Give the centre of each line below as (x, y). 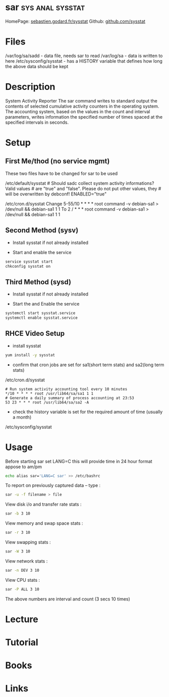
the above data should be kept (37, 66)
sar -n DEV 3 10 (22, 570)
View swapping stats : (28, 542)
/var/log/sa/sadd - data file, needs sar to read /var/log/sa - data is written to (84, 56)
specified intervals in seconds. (37, 122)
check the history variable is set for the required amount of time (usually (88, 412)
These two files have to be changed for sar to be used (62, 173)
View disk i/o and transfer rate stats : (43, 505)
